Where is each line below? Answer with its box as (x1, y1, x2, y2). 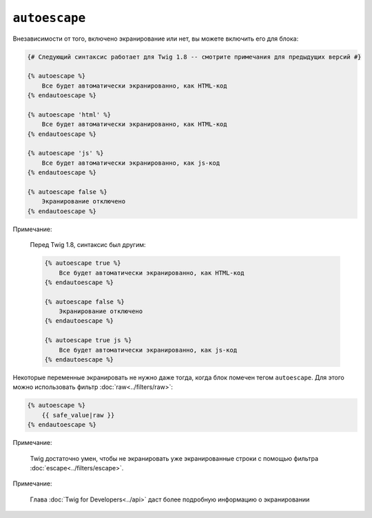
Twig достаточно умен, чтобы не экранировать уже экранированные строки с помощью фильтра (30, 454, 319, 462)
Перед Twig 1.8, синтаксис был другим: (30, 241, 146, 249)
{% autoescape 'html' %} (27, 110, 112, 119)
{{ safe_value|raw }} (41, 411, 115, 419)
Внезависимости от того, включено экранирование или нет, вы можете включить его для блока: (12, 34, 299, 43)
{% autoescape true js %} (44, 337, 132, 344)
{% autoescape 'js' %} (27, 149, 104, 157)
